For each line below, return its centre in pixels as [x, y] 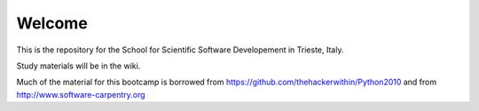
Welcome [52, 23]
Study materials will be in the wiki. [79, 66]
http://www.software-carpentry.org [81, 94]
